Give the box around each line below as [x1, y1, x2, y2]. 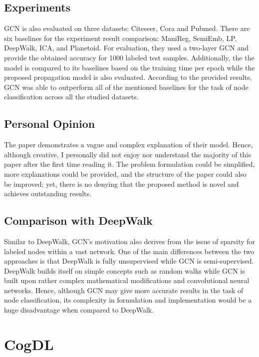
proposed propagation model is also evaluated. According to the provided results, [4, 72, 252, 82]
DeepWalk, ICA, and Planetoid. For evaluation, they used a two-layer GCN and [4, 42, 249, 53]
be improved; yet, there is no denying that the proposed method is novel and [4, 178, 239, 189]
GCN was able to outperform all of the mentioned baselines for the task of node [4, 81, 249, 92]
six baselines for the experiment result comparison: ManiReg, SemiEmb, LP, [4, 32, 237, 43]
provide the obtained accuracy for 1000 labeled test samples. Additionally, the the [4, 52, 255, 62]
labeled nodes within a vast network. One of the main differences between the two [4, 246, 255, 256]
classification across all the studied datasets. [4, 91, 139, 102]
